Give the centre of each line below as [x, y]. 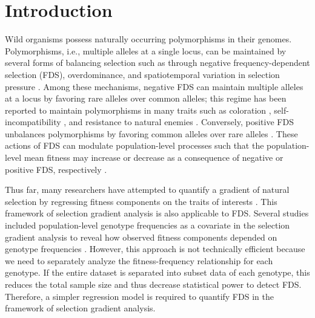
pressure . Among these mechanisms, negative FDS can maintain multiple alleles [154, 86]
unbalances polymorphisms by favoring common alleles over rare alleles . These [151, 133]
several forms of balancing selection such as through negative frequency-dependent [157, 63]
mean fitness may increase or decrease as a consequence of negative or [154, 157]
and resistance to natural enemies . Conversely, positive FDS [181, 122]
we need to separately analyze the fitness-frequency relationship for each [139, 260]
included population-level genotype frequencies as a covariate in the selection [148, 225]
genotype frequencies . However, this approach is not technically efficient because [155, 249]
